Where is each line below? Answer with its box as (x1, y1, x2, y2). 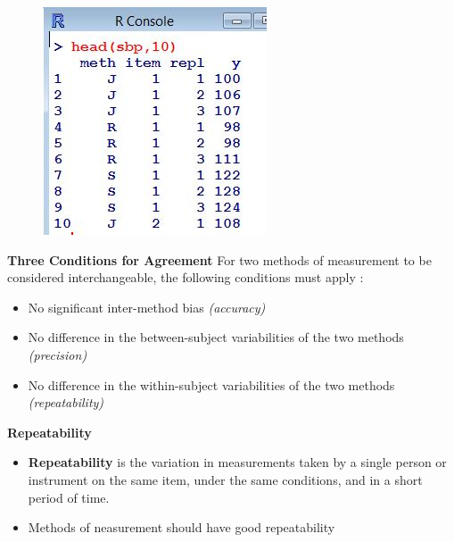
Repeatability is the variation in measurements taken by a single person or (28, 453, 447, 471)
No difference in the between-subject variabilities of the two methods (28, 328, 404, 346)
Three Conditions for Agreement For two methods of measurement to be (7, 250, 432, 269)
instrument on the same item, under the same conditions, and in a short (28, 470, 423, 488)
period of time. (28, 488, 110, 506)
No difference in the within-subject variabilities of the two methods (28, 375, 395, 394)
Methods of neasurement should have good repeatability (28, 518, 335, 537)
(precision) (28, 345, 87, 363)
